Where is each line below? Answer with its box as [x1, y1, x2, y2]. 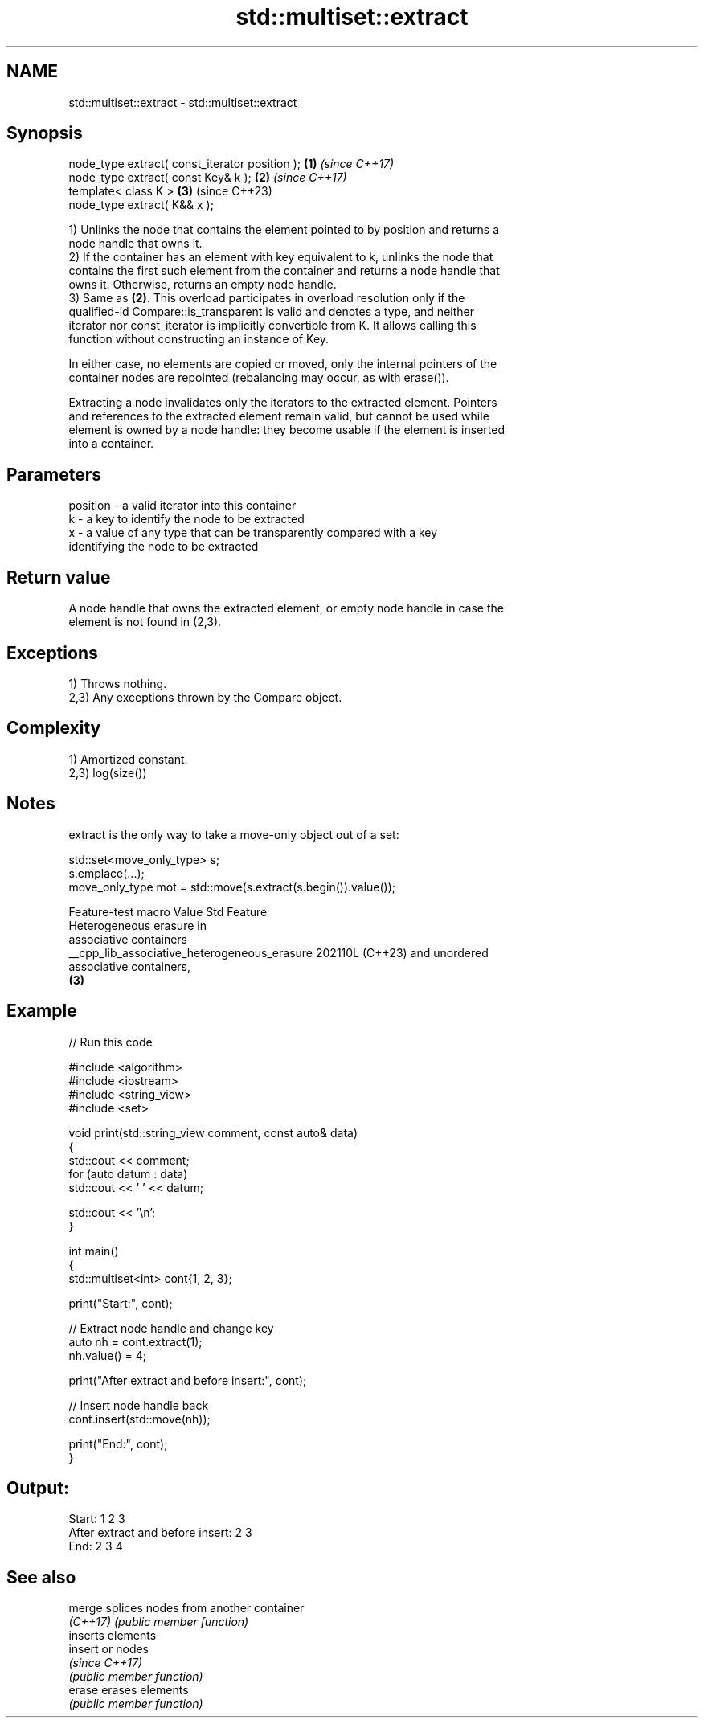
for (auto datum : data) [68, 1166, 188, 1181]
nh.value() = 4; [68, 1348, 147, 1362]
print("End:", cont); [68, 1436, 168, 1451]
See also [6, 1566, 76, 1587]
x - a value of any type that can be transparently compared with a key [68, 526, 438, 540]
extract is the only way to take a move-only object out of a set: [68, 827, 399, 842]
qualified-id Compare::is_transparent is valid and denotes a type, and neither [68, 305, 474, 319]
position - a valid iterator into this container [68, 498, 297, 513]
